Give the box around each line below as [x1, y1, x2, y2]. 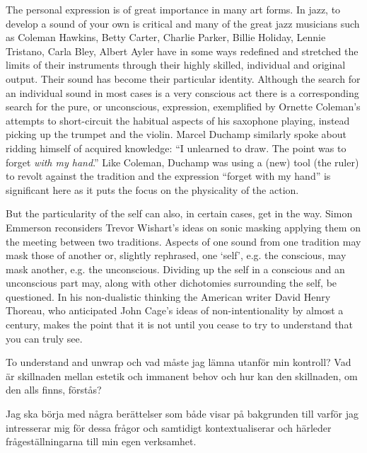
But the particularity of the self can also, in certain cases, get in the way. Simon [6, 206, 353, 221]
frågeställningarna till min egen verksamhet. [6, 434, 197, 449]
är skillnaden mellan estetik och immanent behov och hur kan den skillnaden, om [6, 368, 358, 383]
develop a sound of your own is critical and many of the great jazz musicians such [6, 16, 360, 30]
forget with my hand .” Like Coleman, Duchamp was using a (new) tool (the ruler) [6, 154, 359, 169]
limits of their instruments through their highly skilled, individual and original [6, 57, 346, 72]
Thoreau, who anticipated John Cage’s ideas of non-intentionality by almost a [6, 303, 344, 318]
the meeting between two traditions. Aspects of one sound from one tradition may [6, 234, 361, 248]
